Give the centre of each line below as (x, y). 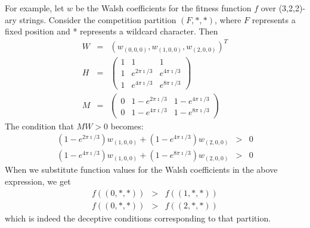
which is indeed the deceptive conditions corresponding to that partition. (138, 218)
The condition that (39, 126)
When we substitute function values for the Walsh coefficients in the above (141, 170)
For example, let (35, 8)
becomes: (127, 126)
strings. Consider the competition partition (98, 19)
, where (228, 19)
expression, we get (38, 181)
